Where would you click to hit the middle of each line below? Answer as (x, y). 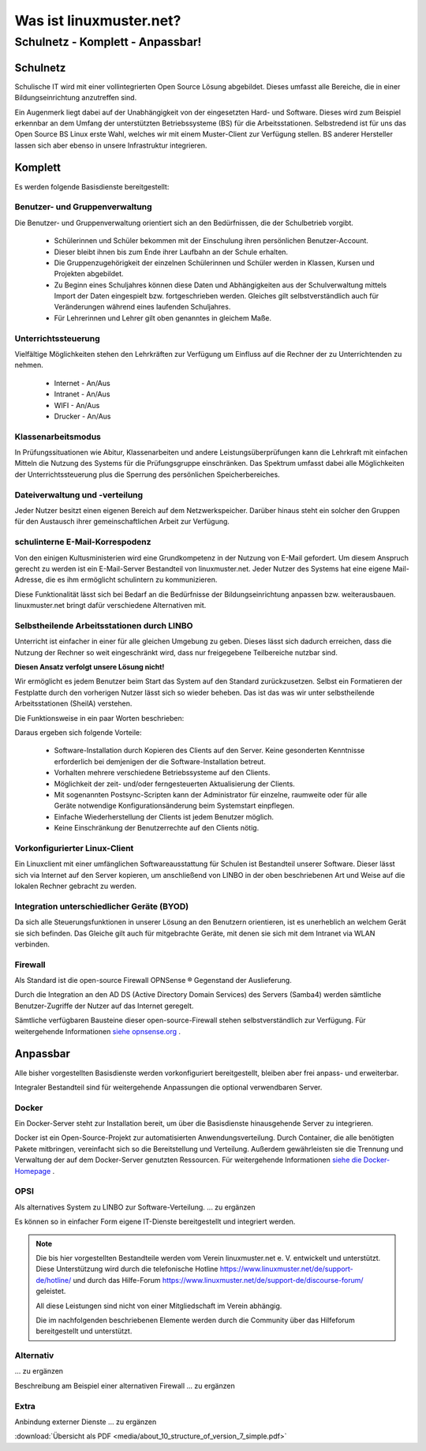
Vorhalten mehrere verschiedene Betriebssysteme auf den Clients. (162, 773)
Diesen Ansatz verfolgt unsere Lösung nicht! (90, 667)
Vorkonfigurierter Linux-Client (74, 848)
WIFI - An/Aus (77, 405)
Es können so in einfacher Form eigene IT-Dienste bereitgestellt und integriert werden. (155, 1222)
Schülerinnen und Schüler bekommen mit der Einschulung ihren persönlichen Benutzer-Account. (211, 241)
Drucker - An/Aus (82, 416)
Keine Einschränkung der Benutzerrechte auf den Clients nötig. (157, 828)
